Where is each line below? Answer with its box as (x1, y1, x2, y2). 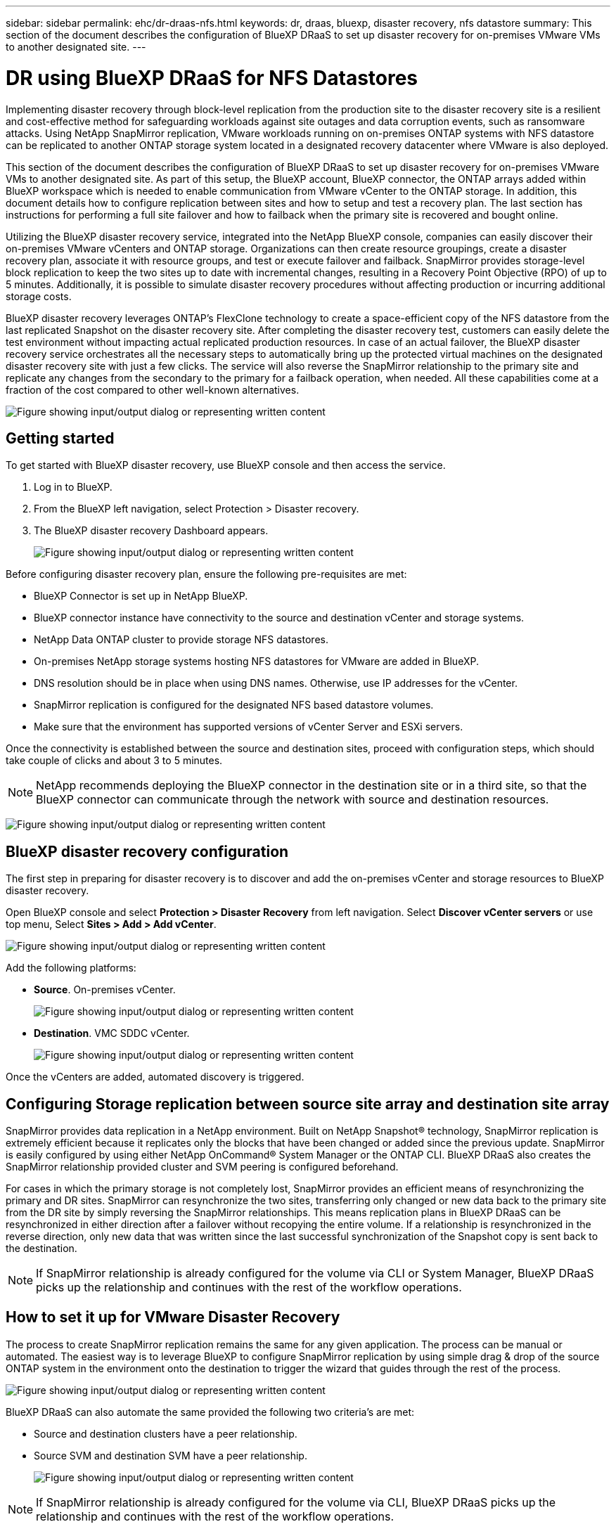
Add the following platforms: (6, 962, 136, 974)
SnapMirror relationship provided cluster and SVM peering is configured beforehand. (6, 1161, 399, 1173)
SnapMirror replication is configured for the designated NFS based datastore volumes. (34, 699, 434, 711)
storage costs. (6, 290, 72, 302)
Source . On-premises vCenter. (34, 983, 176, 996)
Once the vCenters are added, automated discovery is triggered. (6, 1071, 304, 1083)
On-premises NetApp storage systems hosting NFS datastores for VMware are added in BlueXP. (34, 655, 479, 668)
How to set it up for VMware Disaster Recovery (6, 1308, 340, 1327)
